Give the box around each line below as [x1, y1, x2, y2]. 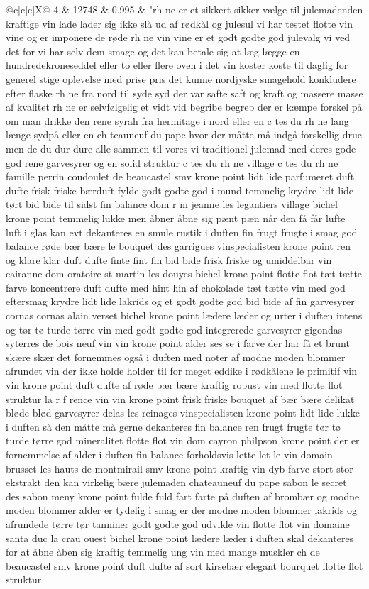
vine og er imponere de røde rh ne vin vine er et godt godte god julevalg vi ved [6, 30, 351, 45]
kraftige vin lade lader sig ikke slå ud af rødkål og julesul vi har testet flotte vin [6, 16, 353, 31]
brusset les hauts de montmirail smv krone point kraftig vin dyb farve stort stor [6, 461, 353, 475]
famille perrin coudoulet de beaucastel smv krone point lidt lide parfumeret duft [6, 169, 355, 184]
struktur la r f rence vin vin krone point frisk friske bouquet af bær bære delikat [6, 391, 355, 406]
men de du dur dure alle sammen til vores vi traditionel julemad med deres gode [6, 141, 356, 155]
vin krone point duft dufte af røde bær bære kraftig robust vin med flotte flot [6, 378, 343, 392]
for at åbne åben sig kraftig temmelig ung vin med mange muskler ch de [6, 544, 320, 559]
